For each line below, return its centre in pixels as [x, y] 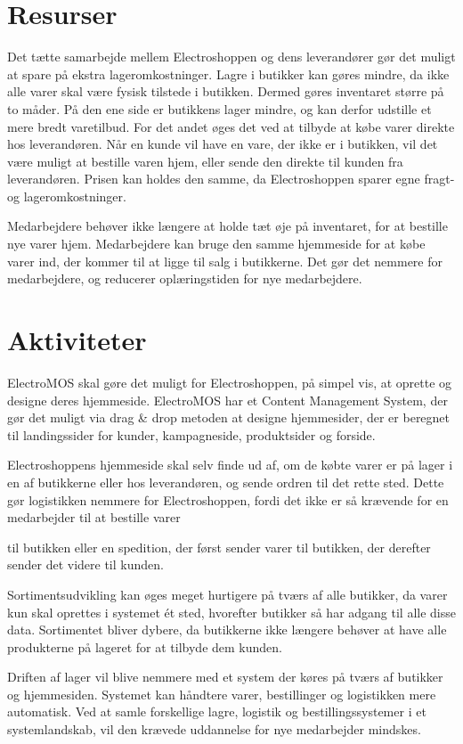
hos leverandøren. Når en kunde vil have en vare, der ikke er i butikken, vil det [223, 144]
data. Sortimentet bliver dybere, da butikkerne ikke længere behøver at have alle [227, 630]
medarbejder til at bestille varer [94, 517]
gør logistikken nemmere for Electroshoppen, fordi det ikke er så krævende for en [228, 499]
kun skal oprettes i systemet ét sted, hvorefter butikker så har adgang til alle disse [231, 612]
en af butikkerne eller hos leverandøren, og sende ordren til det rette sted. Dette [226, 482]
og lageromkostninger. [67, 196]
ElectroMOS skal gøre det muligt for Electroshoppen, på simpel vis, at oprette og [230, 382]
